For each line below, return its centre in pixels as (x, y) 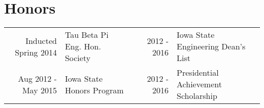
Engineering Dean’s (211, 46)
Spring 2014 (36, 52)
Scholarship (197, 96)
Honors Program (94, 90)
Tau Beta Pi (87, 35)
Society (78, 58)
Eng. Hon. (83, 46)
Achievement (199, 84)
